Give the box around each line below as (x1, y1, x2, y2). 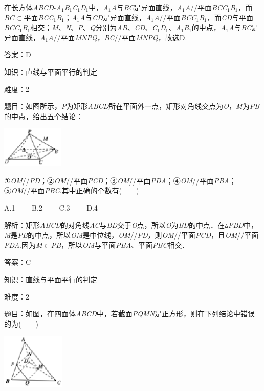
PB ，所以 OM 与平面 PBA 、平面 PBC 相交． (51, 239, 189, 250)
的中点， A (191, 22, 226, 33)
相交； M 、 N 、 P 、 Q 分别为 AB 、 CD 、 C (30, 22, 158, 33)
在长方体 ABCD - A (4, 2, 61, 12)
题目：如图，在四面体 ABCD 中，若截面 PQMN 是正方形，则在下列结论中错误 (4, 308, 255, 319)
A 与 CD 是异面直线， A (79, 12, 151, 22)
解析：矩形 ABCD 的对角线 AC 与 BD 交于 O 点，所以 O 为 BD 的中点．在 (4, 219, 225, 230)
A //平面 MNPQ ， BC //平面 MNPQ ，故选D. (48, 32, 187, 42)
